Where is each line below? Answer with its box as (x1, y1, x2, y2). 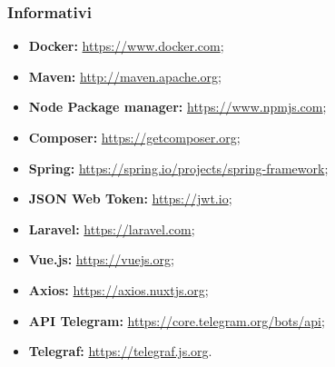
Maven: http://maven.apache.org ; (28, 66, 222, 85)
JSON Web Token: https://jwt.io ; (28, 189, 232, 208)
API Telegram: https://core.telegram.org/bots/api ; (28, 311, 325, 330)
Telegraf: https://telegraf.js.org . (28, 342, 212, 361)
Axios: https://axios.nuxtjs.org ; (28, 280, 209, 299)
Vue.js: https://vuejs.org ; (28, 250, 174, 269)
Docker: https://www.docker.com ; (28, 36, 224, 55)
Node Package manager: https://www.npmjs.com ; (28, 97, 327, 116)
